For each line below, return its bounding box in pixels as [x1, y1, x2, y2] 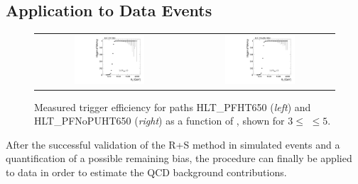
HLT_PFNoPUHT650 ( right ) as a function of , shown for [34, 113, 285, 128]
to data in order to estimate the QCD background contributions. [6, 164, 287, 179]
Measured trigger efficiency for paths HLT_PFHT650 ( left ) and [34, 99, 311, 114]
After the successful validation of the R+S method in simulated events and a [6, 137, 340, 151]
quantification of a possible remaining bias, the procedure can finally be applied [6, 151, 352, 166]
